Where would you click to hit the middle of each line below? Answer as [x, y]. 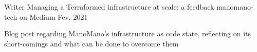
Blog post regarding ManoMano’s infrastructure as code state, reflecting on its [128, 34]
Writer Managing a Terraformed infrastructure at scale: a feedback [109, 7]
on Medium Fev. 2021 [53, 16]
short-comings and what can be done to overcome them [91, 43]
